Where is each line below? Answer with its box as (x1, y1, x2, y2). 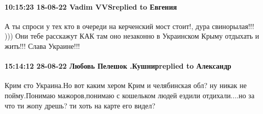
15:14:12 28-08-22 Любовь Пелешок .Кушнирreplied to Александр (5, 61, 231, 71)
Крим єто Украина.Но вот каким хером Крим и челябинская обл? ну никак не (5, 80, 247, 91)
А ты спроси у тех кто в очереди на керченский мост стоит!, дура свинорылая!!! (5, 20, 254, 31)
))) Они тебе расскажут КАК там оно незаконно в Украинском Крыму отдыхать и (5, 31, 259, 41)
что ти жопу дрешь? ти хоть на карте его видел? (5, 100, 156, 110)
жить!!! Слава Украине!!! (5, 40, 80, 51)
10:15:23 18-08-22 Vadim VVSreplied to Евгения (5, 1, 177, 12)
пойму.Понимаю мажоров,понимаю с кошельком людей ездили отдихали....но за (5, 90, 255, 100)
